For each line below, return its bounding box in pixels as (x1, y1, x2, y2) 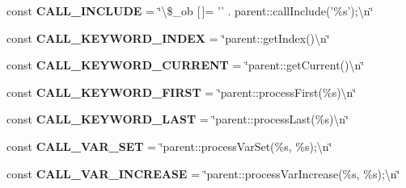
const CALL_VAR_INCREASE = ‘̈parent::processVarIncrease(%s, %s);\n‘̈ (6, 165, 400, 182)
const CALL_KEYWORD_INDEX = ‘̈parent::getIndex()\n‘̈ (6, 29, 330, 46)
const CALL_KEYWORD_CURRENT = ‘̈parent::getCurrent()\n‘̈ (6, 56, 365, 73)
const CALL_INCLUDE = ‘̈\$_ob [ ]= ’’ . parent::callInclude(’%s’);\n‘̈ (6, 2, 374, 19)
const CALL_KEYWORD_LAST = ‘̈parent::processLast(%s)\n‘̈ (6, 111, 349, 127)
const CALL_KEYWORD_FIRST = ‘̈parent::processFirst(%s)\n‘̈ (6, 83, 357, 100)
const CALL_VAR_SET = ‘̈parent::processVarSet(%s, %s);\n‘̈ (6, 137, 332, 154)
